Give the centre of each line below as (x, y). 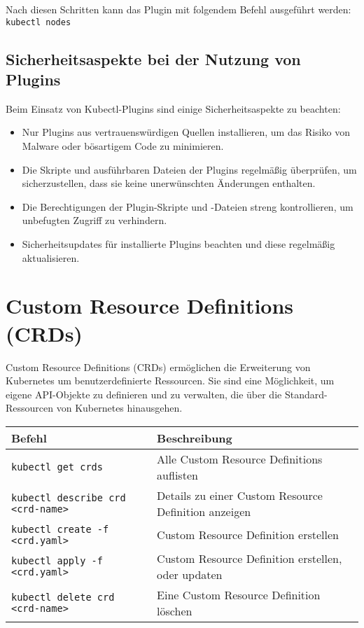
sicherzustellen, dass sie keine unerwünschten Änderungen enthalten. (169, 183)
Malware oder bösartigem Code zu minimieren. (123, 146)
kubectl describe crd (69, 497)
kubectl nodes (38, 22)
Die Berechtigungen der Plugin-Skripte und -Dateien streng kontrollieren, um (188, 206)
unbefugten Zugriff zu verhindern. (94, 220)
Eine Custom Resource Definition (239, 594)
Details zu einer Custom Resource (240, 495)
